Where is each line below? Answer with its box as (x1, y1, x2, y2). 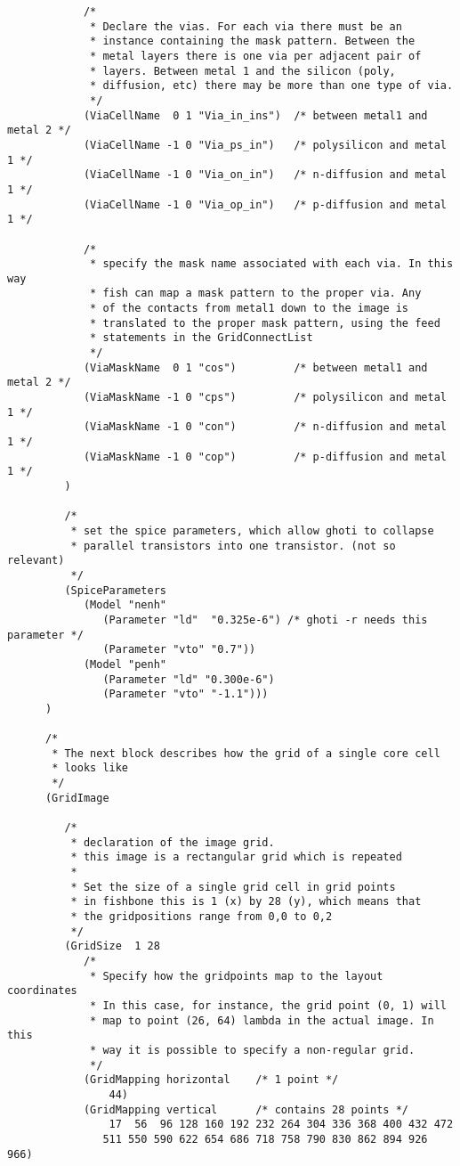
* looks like (52, 762, 129, 775)
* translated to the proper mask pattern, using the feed (90, 316, 440, 330)
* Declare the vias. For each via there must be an (90, 20, 402, 33)
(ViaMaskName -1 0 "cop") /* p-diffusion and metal (83, 450, 447, 463)
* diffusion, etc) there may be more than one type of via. (90, 79, 454, 93)
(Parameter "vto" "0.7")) (102, 643, 256, 656)
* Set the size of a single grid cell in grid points (70, 880, 396, 893)
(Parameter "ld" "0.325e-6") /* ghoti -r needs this (102, 613, 428, 626)
